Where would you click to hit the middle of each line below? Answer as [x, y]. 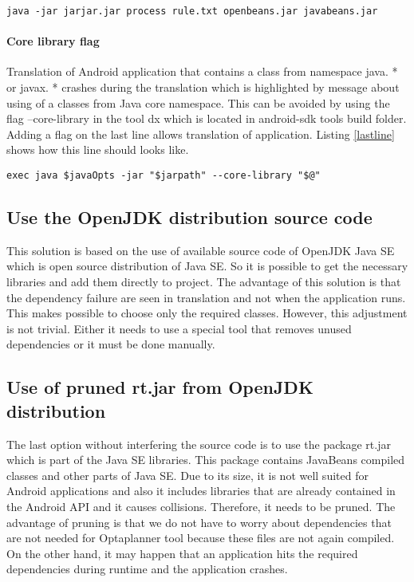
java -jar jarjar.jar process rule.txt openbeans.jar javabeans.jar [192, 11]
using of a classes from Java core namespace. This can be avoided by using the [198, 102]
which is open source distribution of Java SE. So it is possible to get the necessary [207, 266]
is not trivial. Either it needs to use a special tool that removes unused [179, 328]
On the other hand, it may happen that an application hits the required [182, 553]
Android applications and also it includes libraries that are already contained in [201, 491]
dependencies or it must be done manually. [111, 344]
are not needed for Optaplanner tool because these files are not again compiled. [201, 538]
